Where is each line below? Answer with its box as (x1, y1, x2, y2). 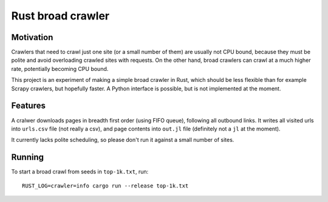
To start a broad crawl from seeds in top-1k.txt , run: (11, 168, 149, 175)
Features (11, 101, 46, 111)
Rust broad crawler (11, 9, 109, 22)
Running (11, 152, 44, 163)
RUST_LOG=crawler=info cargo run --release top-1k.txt (22, 182, 189, 189)
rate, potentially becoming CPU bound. (11, 65, 109, 72)
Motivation (11, 32, 53, 42)
